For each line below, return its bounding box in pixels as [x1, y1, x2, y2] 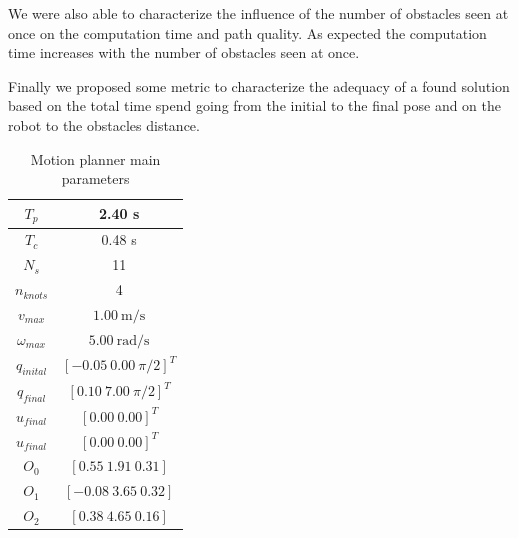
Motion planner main [30, 148, 161, 169]
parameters [61, 168, 130, 189]
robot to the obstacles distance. [8, 114, 200, 135]
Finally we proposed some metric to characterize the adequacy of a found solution [8, 75, 510, 96]
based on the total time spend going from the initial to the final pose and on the [8, 95, 502, 116]
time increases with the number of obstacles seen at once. [8, 42, 360, 63]
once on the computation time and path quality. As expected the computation [8, 22, 487, 43]
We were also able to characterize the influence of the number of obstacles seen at [8, 3, 509, 23]
